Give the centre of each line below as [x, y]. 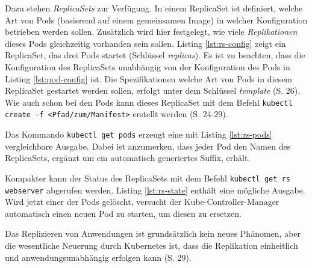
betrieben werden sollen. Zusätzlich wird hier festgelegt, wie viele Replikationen [151, 32]
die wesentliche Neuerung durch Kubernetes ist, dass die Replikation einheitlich [151, 245]
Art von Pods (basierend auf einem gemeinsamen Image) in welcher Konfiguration [156, 20]
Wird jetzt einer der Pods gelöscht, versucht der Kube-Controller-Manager [142, 202]
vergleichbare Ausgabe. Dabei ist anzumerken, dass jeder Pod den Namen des [148, 146]
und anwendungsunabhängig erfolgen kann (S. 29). [98, 257]
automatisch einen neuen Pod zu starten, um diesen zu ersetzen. [123, 213]
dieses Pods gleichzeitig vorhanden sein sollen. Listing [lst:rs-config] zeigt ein [145, 43]
